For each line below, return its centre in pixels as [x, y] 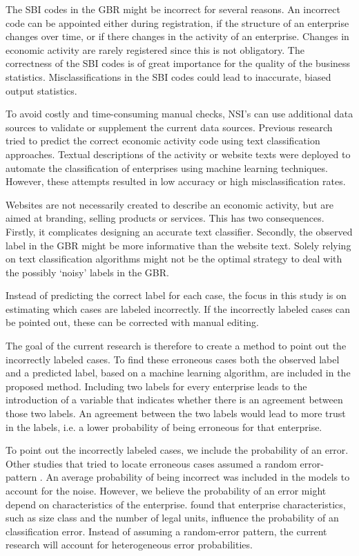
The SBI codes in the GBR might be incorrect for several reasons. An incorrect [173, 9]
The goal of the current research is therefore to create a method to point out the [176, 346]
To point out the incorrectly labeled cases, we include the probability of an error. [177, 450]
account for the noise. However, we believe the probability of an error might [166, 490]
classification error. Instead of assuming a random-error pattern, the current [166, 531]
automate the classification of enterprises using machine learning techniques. [167, 167]
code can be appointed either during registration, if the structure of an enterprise [177, 22]
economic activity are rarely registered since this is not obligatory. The [155, 49]
